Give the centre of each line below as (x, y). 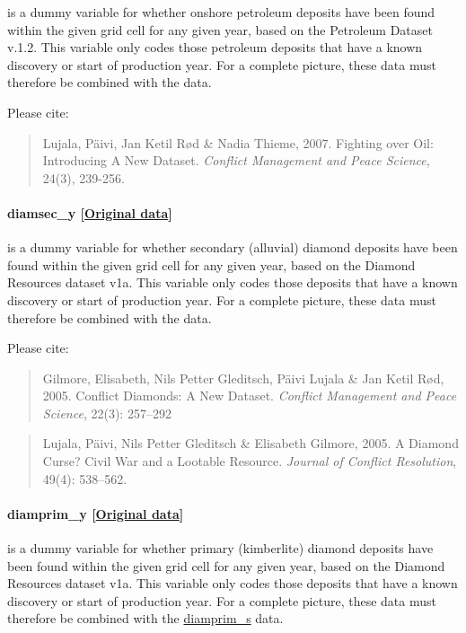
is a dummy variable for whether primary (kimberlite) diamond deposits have (220, 548)
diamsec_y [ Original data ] (90, 212)
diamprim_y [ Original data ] (96, 513)
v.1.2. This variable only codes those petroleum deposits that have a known (215, 47)
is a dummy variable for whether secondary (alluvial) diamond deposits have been (233, 247)
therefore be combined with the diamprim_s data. (145, 618)
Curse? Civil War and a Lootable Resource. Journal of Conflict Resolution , (250, 461)
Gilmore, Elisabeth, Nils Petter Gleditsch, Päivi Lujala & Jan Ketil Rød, (243, 378)
